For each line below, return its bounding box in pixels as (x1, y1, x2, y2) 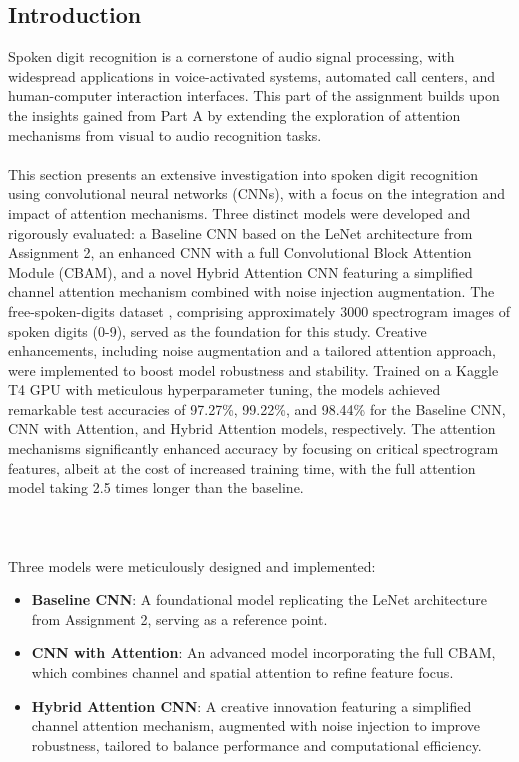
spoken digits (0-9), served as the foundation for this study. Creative (8, 320, 427, 341)
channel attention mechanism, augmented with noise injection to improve (31, 715, 480, 736)
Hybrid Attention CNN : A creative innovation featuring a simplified (31, 695, 472, 716)
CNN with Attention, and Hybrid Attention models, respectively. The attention (8, 418, 496, 439)
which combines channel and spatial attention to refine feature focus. (31, 662, 454, 683)
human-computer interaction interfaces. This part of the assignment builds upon (8, 85, 500, 106)
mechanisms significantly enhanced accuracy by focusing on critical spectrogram (8, 438, 499, 459)
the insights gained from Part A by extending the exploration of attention (8, 104, 461, 125)
